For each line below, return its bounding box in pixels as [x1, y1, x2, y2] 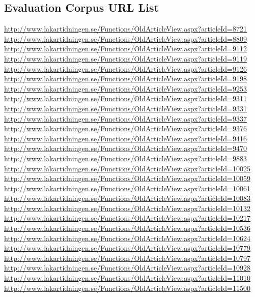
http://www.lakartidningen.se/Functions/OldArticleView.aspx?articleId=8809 [4, 33, 247, 44]
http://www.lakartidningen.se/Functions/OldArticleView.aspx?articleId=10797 [4, 252, 251, 263]
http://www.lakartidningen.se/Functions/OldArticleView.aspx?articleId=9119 [4, 53, 247, 64]
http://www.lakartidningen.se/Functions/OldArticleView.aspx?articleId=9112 [4, 43, 247, 54]
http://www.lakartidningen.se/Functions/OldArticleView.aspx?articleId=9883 [4, 153, 247, 163]
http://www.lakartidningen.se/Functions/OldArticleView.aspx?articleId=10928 [4, 262, 251, 273]
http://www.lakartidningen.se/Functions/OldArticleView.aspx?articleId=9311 [4, 93, 247, 104]
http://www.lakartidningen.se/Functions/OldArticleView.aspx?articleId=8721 [4, 23, 247, 34]
